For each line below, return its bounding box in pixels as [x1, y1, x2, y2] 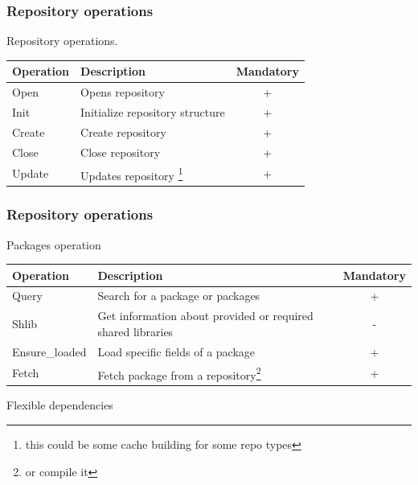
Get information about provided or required [97, 307, 313, 324]
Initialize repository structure [80, 104, 225, 120]
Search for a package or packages [97, 287, 260, 304]
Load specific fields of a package [97, 343, 256, 360]
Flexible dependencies [6, 397, 113, 413]
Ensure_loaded [12, 343, 87, 360]
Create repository [80, 123, 166, 140]
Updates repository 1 [80, 164, 183, 183]
